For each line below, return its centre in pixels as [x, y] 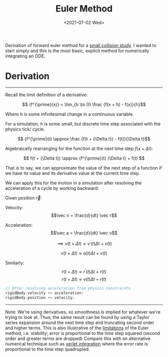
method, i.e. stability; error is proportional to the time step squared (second [82, 333]
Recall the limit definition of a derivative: [46, 94]
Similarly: [15, 262]
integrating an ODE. [25, 56]
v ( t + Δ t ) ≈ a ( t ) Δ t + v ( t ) [84, 253]
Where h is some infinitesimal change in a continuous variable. [69, 114]
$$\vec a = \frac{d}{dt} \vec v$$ [84, 232]
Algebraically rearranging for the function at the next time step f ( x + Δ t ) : [79, 148]
